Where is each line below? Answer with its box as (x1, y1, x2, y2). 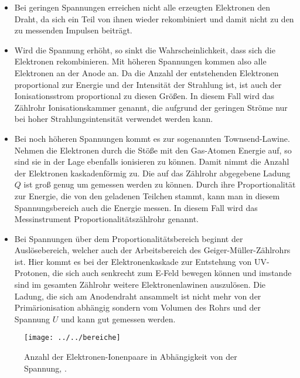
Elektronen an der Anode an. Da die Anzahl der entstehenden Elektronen (14, 66, 279, 79)
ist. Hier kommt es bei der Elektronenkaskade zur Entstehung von (14, 255, 252, 267)
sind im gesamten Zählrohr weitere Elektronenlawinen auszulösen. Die (14, 278, 266, 291)
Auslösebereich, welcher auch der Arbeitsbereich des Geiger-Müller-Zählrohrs (14, 244, 291, 256)
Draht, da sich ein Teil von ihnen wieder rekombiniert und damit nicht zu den (14, 12, 294, 25)
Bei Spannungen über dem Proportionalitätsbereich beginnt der (14, 232, 243, 244)
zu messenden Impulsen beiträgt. (14, 24, 132, 36)
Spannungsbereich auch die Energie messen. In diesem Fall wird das (14, 201, 258, 213)
